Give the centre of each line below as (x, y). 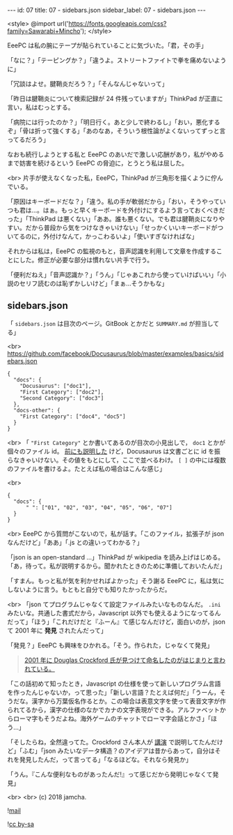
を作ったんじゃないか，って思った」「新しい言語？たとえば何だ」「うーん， (114, 692)
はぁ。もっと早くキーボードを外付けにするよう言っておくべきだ (134, 210)
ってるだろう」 (29, 140)
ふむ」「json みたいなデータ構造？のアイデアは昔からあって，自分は (119, 751)
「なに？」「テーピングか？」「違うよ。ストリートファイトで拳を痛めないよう (117, 60)
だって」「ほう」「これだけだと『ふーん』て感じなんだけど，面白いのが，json (116, 622)
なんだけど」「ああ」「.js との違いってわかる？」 (75, 542)
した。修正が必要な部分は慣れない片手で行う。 (86, 260)
